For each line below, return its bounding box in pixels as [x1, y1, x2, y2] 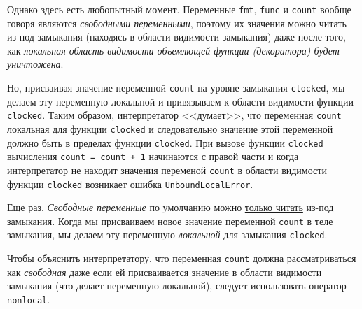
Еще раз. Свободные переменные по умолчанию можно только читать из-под [7, 200, 334, 215]
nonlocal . [7, 292, 50, 306]
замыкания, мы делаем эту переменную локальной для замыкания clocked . [7, 227, 328, 242]
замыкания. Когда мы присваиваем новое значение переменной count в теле [7, 213, 333, 228]
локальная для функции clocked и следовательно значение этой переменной [7, 121, 333, 136]
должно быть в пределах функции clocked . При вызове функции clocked [7, 135, 323, 150]
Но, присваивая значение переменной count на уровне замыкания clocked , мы [7, 80, 345, 95]
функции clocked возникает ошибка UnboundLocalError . [7, 176, 253, 191]
